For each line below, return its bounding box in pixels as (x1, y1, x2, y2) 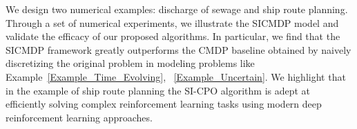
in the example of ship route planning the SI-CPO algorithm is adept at (6, 83, 311, 97)
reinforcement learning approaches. (6, 110, 153, 124)
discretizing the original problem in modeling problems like (6, 56, 255, 70)
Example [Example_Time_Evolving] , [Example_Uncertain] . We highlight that (6, 69, 346, 83)
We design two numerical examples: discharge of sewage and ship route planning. (6, 2, 348, 16)
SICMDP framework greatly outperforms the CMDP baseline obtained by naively (6, 42, 351, 57)
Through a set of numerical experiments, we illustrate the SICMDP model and (6, 15, 339, 30)
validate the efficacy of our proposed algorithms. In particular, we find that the (6, 29, 340, 43)
